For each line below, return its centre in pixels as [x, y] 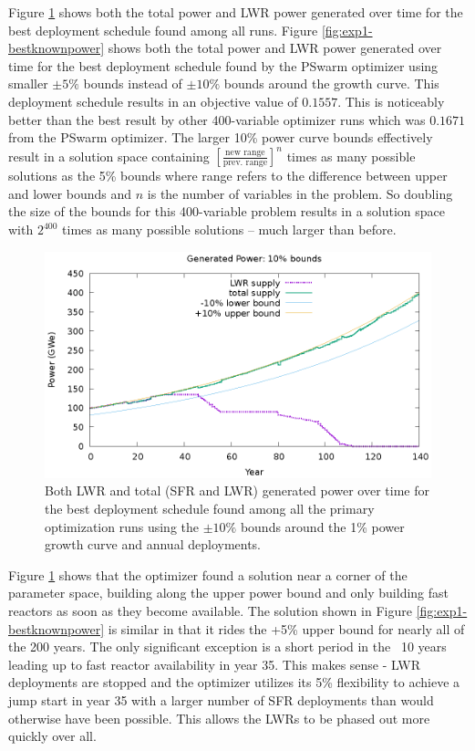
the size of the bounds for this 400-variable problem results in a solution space [227, 211]
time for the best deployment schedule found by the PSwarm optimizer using [223, 65]
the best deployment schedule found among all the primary [210, 508]
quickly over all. [52, 736]
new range [245, 152]
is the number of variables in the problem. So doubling [300, 193]
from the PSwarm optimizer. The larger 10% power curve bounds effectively [221, 137]
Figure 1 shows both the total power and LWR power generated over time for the [236, 12]
